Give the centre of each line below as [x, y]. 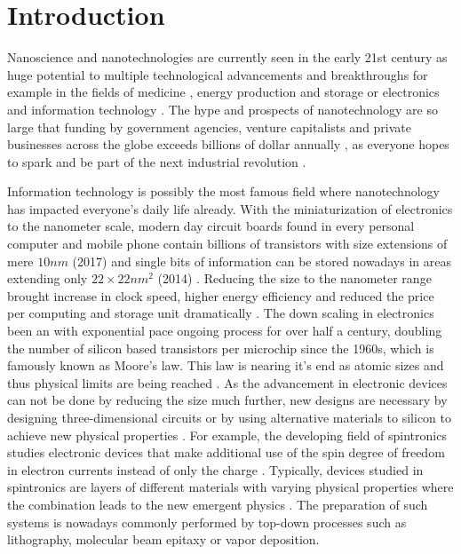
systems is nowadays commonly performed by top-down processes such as [207, 522]
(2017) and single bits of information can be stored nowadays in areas [262, 261]
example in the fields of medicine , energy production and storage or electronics [223, 92]
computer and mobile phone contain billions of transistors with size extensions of [227, 244]
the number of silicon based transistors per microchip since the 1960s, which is [221, 348]
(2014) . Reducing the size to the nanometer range [294, 278]
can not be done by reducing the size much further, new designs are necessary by [227, 400]
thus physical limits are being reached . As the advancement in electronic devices [227, 382]
